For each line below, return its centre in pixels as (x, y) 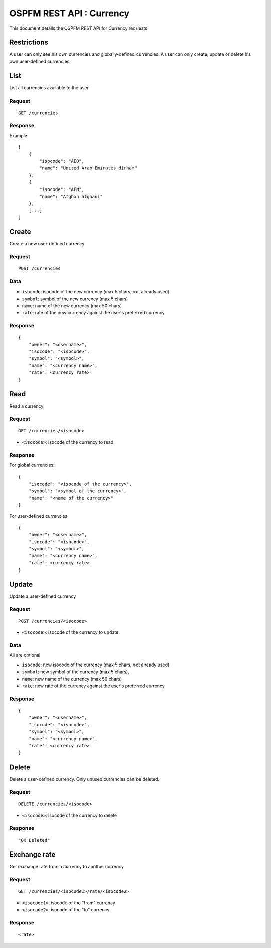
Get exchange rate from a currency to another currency (66, 867)
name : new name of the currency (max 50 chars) (72, 679)
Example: (19, 135)
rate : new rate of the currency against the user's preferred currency (93, 686)
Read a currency (26, 406)
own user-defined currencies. (40, 61)
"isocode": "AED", (62, 161)
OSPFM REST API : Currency (70, 13)
